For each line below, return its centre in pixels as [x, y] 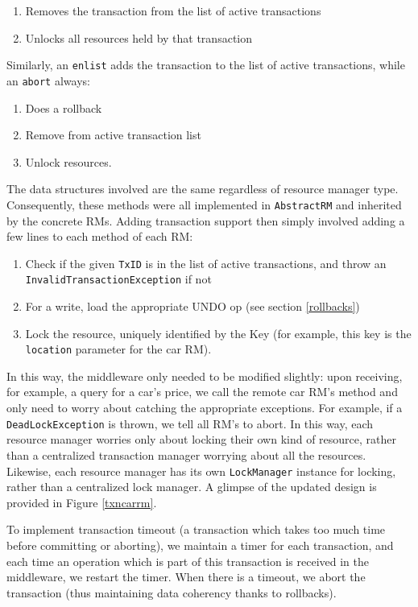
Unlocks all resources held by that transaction [139, 37]
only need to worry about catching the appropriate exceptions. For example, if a [205, 408]
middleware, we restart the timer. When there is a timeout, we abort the [186, 577]
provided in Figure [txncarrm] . [82, 502]
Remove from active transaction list [113, 135]
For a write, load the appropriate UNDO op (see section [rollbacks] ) [192, 306]
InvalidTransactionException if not [118, 279]
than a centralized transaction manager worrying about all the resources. [186, 454]
